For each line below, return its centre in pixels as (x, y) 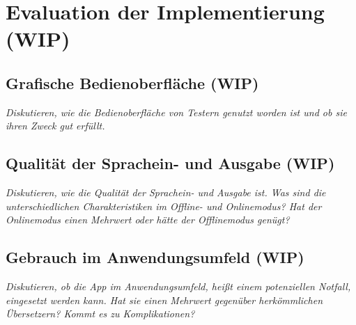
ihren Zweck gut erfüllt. (55, 126)
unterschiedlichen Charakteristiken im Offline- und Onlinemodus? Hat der (164, 206)
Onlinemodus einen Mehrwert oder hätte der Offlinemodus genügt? (148, 220)
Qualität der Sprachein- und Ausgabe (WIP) (170, 163)
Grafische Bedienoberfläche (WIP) (132, 82)
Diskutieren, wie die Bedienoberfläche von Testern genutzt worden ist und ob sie (176, 112)
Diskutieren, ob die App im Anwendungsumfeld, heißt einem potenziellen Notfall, (178, 286)
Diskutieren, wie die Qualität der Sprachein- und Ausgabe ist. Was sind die (166, 192)
